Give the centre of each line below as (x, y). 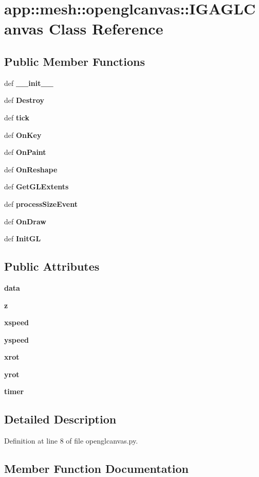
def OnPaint (25, 152)
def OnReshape (31, 169)
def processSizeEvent (41, 204)
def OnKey (23, 135)
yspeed (16, 339)
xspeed (16, 322)
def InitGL (23, 238)
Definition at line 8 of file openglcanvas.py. (71, 441)
